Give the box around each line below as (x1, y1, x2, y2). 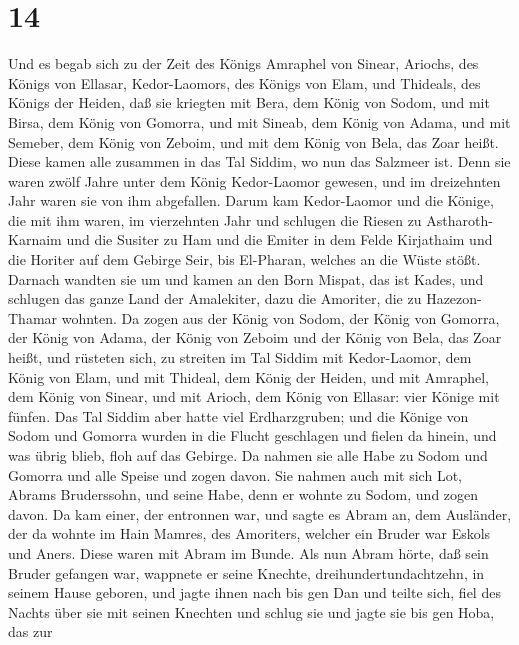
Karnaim (8, 229, 62, 250)
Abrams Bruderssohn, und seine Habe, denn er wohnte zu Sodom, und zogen (8, 484, 479, 505)
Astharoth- (426, 209, 493, 230)
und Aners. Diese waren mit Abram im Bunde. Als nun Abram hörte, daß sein (8, 542, 489, 563)
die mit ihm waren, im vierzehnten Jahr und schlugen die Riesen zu (8, 209, 422, 230)
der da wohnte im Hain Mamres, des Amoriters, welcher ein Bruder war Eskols (8, 523, 491, 544)
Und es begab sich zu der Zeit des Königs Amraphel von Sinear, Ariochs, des (8, 53, 479, 74)
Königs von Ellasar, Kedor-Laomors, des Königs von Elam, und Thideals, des (8, 72, 481, 93)
